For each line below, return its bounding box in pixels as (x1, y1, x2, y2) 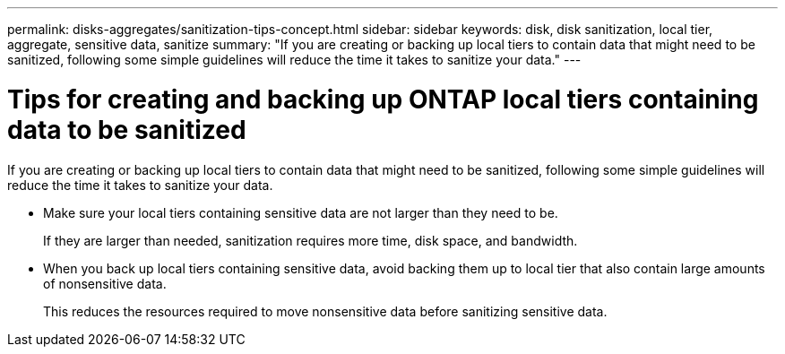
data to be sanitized (7, 114, 246, 145)
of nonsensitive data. (43, 275, 167, 291)
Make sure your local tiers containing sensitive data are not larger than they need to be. (43, 204, 558, 220)
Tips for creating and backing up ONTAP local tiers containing (7, 83, 759, 115)
